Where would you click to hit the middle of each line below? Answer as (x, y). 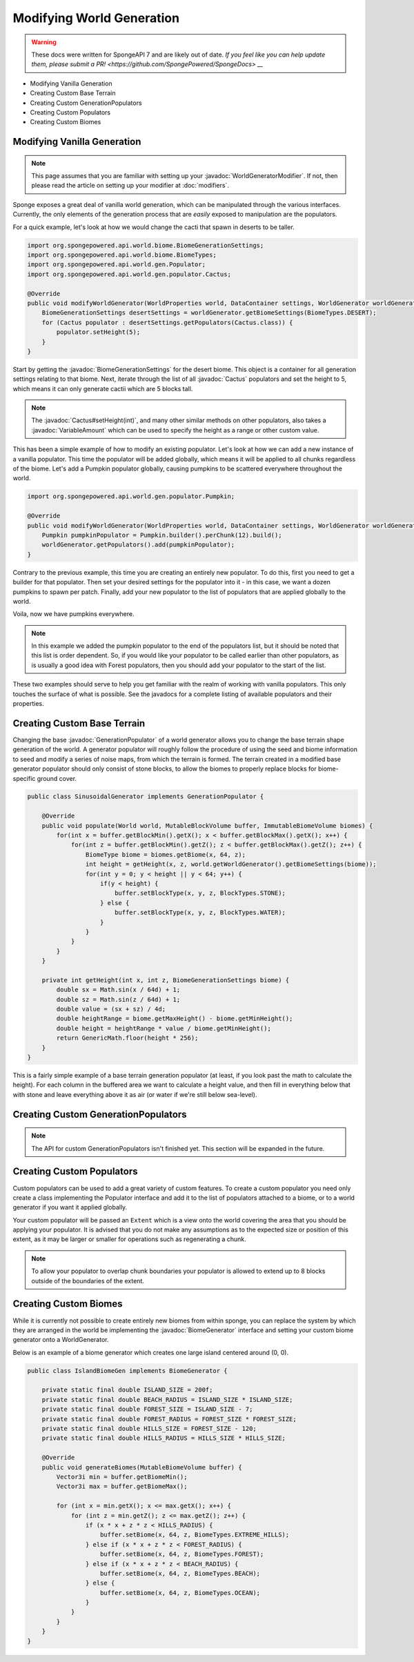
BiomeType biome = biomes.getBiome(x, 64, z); (166, 854)
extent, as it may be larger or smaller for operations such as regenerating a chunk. (129, 1239)
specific (24, 778)
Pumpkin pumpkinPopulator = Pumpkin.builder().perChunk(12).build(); (162, 535)
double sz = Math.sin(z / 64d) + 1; (118, 999)
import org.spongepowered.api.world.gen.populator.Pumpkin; (131, 496)
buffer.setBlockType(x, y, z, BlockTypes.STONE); (200, 893)
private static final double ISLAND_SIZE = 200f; (127, 1390)
